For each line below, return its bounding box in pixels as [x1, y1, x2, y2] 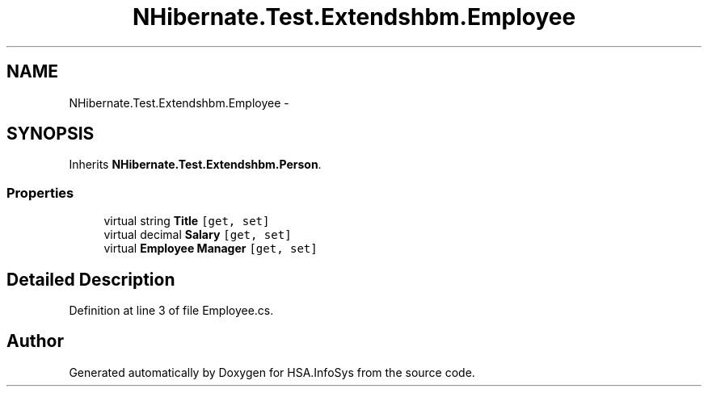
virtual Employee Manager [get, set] [103, 241, 318, 256]
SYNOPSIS [6, 123, 95, 144]
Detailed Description [6, 269, 175, 290]
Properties [6, 184, 74, 201]
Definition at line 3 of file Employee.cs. [69, 303, 274, 318]
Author [6, 331, 64, 352]
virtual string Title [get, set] [103, 214, 270, 228]
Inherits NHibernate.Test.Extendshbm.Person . [69, 157, 322, 172]
